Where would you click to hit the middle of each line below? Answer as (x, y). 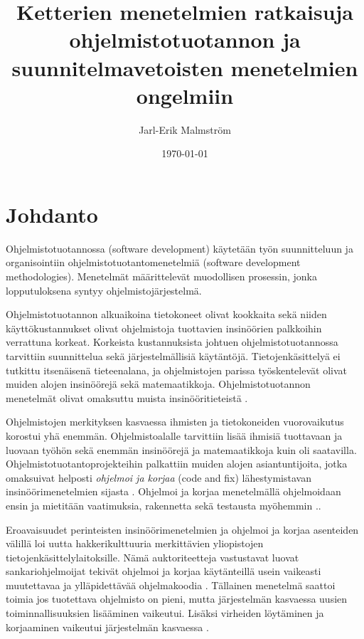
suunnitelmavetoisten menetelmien (185, 67)
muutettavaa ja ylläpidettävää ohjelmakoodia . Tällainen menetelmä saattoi (171, 585)
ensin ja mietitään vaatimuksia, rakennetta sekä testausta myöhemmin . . (164, 505)
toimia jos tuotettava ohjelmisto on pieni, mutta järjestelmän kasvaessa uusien (177, 599)
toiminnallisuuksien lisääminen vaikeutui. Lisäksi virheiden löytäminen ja (165, 613)
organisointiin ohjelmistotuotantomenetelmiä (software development (153, 262)
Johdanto (52, 214)
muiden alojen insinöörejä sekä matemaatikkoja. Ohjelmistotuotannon (158, 384)
